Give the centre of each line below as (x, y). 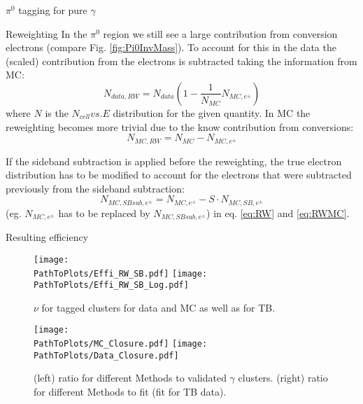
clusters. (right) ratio (283, 378)
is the (57, 112)
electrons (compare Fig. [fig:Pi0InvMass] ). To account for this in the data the (171, 47)
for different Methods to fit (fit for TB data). (130, 392)
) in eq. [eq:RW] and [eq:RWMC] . (278, 213)
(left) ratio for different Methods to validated (130, 378)
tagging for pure (53, 10)
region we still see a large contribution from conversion (220, 33)
